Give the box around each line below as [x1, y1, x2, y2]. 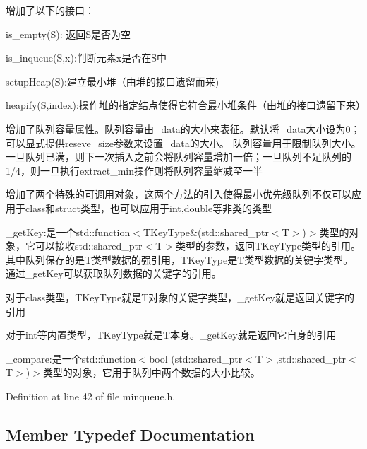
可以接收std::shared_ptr [35, 238, 143, 253]
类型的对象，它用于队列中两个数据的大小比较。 [42, 365, 260, 380]
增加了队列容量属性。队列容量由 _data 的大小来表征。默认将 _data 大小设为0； [6, 121, 361, 136]
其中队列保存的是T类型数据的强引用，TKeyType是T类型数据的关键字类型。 [6, 252, 354, 267]
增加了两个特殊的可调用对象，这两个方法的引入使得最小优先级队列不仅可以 [6, 187, 351, 202]
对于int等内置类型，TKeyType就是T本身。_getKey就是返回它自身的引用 [6, 327, 337, 342]
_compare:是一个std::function [6, 351, 136, 366]
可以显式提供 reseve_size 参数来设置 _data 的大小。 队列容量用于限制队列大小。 [6, 135, 361, 150]
